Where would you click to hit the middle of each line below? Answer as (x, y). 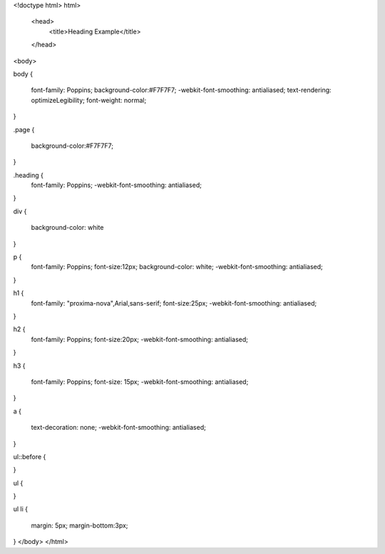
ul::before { (30, 456)
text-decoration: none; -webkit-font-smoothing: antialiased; (118, 428)
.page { (24, 129)
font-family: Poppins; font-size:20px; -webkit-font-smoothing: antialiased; (140, 339)
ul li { (21, 509)
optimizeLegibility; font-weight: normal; (89, 100)
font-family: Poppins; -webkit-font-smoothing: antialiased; (117, 185)
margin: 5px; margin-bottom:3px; (79, 525)
